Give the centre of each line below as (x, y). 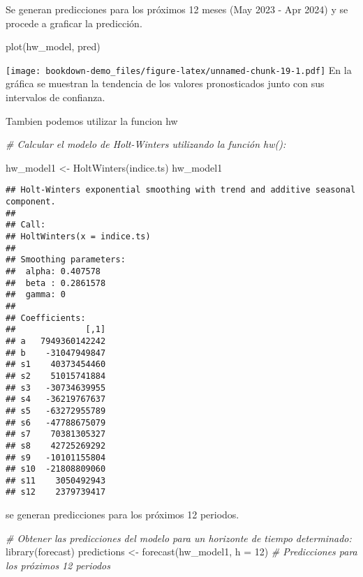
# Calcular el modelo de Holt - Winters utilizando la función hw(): (146, 144)
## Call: (26, 225)
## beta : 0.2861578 (56, 283)
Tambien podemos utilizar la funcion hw (92, 120)
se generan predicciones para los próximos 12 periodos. (123, 515)
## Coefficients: (46, 318)
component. (31, 202)
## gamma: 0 (36, 295)
